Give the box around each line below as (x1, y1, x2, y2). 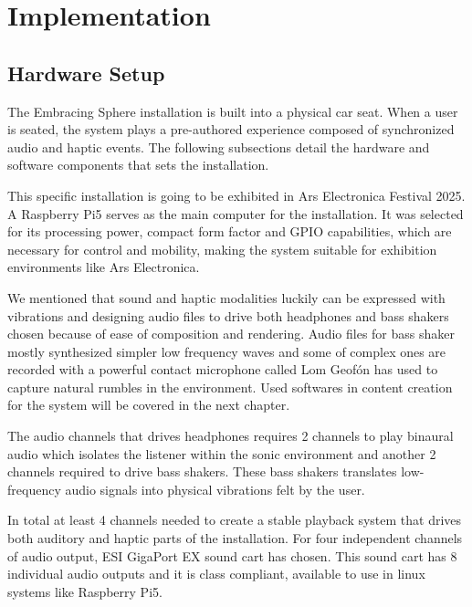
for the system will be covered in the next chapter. (7, 395, 290, 414)
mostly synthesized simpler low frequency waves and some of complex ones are (7, 341, 446, 361)
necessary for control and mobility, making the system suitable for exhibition (7, 239, 437, 258)
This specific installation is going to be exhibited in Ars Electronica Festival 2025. (7, 185, 466, 204)
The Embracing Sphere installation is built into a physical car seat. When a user (7, 101, 458, 120)
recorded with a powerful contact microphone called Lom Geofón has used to (7, 360, 438, 379)
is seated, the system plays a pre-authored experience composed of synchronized (7, 120, 455, 139)
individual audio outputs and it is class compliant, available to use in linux (7, 564, 425, 583)
